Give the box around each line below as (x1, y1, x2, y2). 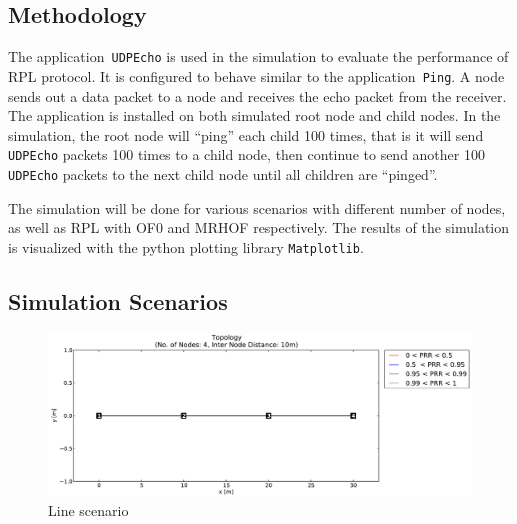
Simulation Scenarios (8, 285, 228, 316)
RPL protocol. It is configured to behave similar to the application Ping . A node (8, 65, 505, 86)
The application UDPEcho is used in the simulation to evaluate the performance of (8, 46, 509, 67)
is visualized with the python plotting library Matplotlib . (8, 236, 364, 257)
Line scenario (48, 499, 129, 520)
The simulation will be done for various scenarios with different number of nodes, (8, 197, 506, 218)
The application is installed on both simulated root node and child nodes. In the (8, 105, 501, 126)
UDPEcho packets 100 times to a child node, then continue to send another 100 (8, 144, 485, 165)
